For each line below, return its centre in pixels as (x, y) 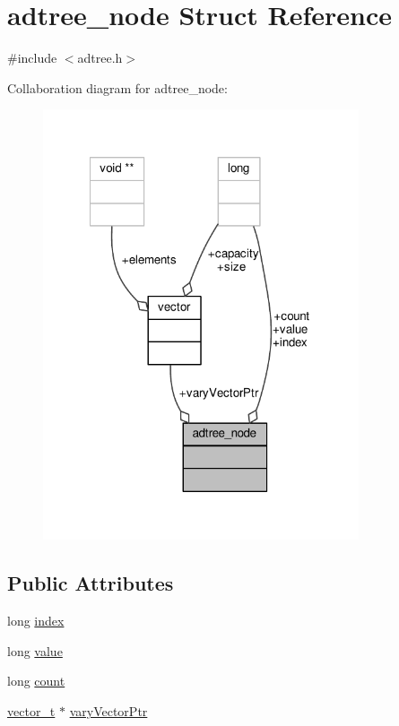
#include (32, 58)
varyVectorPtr (108, 710)
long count (36, 681)
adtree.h (100, 58)
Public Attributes (91, 583)
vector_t (31, 710)
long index (36, 621)
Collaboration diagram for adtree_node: (117, 87)
